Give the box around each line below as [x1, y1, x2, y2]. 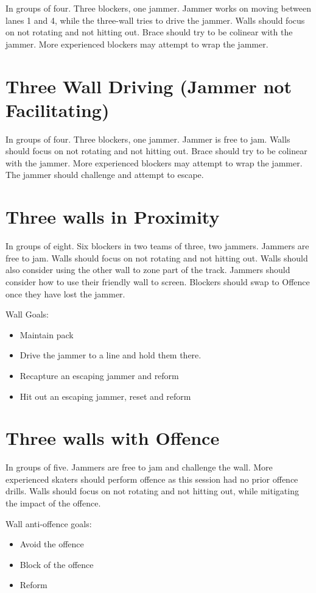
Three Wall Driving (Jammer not [5, 73, 292, 98]
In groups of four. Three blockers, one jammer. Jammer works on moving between [5, 2, 311, 14]
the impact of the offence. [5, 497, 101, 510]
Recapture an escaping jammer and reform [19, 369, 179, 382]
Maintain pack [19, 328, 74, 341]
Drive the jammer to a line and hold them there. [19, 349, 202, 361]
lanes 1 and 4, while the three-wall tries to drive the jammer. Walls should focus [5, 13, 305, 26]
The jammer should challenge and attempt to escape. [5, 168, 204, 181]
